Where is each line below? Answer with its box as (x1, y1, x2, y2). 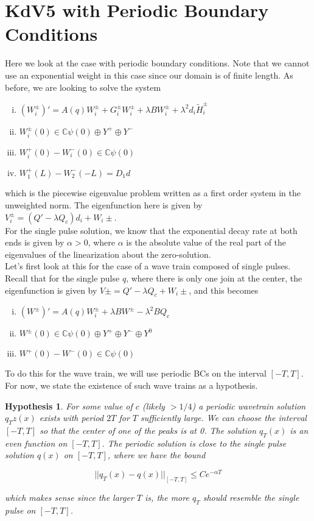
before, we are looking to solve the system (5, 80, 161, 93)
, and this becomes (189, 283, 259, 296)
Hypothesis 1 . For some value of (5, 399, 133, 412)
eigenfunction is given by (5, 283, 97, 296)
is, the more (145, 491, 189, 503)
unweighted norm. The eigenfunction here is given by (5, 198, 203, 211)
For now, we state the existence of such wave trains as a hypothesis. (5, 378, 258, 391)
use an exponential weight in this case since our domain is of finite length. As (5, 68, 293, 81)
